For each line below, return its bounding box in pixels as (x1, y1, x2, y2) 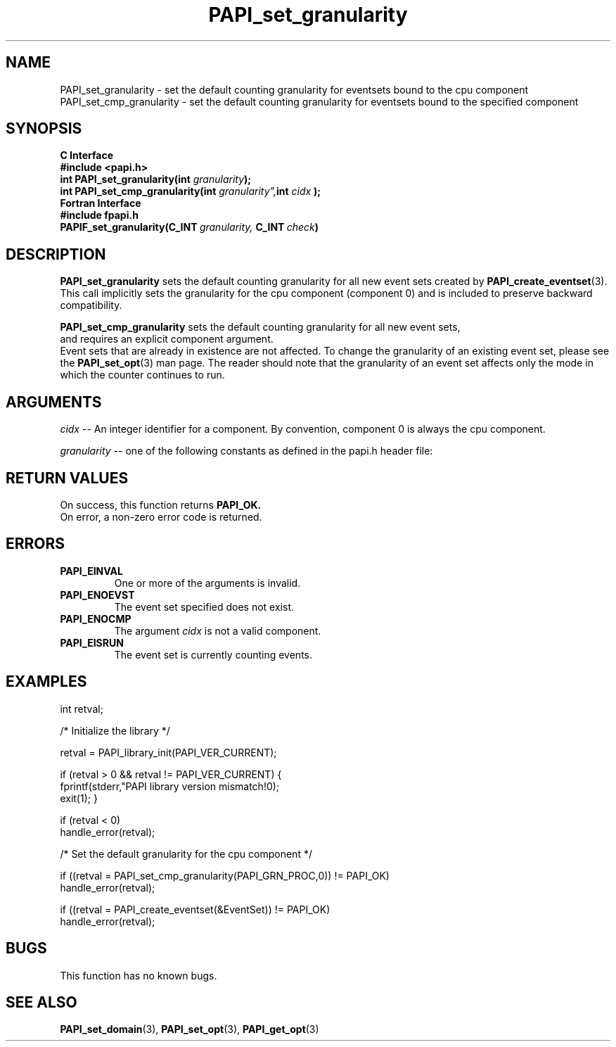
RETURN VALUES (6, 469, 129, 487)
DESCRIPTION (6, 245, 106, 263)
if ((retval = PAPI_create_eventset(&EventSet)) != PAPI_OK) (60, 903, 331, 915)
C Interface (60, 149, 114, 162)
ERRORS (6, 535, 65, 553)
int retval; (60, 702, 103, 715)
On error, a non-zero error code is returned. (60, 510, 262, 523)
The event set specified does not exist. (114, 600, 294, 613)
